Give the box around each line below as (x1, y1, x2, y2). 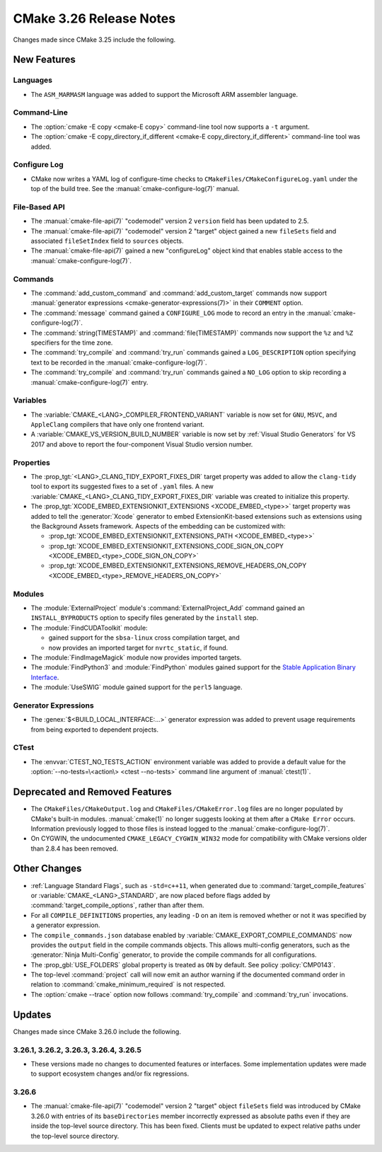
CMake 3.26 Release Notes (13, 11, 176, 26)
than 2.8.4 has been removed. (30, 844, 119, 853)
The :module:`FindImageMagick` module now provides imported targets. (30, 653, 242, 662)
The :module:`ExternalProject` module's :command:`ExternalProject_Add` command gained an (30, 604, 306, 612)
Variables (13, 396, 47, 405)
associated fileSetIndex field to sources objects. (30, 237, 184, 246)
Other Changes (13, 863, 82, 875)
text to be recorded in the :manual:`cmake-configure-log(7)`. (30, 358, 208, 367)
